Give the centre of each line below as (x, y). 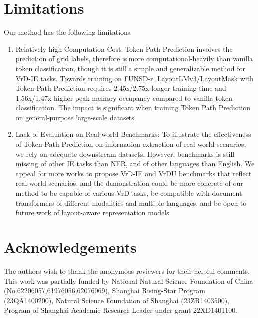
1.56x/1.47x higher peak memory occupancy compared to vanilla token (124, 98)
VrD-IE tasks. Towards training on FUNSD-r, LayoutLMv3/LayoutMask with (134, 78)
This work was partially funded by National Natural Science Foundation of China (129, 280)
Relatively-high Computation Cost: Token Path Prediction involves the (124, 49)
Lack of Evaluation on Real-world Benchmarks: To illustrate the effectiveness (133, 134)
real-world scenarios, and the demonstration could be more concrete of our (129, 183)
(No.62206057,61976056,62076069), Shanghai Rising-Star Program (105, 290)
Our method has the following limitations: (68, 32)
